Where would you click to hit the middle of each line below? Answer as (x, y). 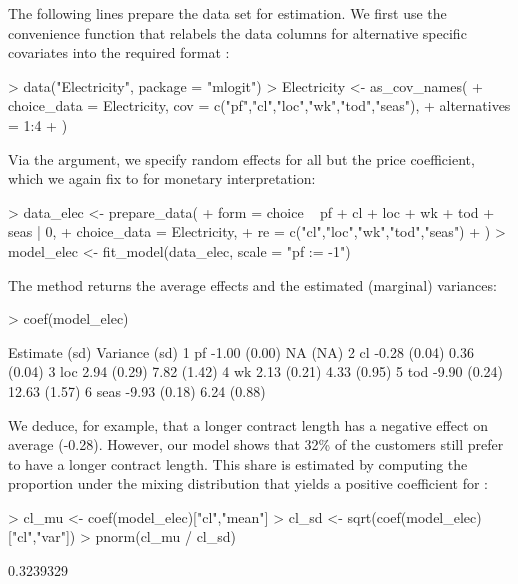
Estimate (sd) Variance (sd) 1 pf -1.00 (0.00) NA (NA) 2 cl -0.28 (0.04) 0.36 (241, 351)
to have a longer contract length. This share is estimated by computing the (238, 463)
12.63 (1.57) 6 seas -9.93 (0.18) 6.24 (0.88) (137, 390)
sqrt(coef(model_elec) (414, 516)
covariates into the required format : (119, 52)
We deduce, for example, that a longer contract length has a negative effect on (248, 424)
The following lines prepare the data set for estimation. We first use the (227, 13)
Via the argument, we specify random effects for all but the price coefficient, (241, 158)
